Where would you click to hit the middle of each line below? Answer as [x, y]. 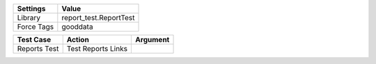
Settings [31, 9]
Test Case [34, 40]
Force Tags [36, 26]
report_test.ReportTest [98, 18]
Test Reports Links [97, 49]
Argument [152, 40]
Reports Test [38, 49]
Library [29, 18]
